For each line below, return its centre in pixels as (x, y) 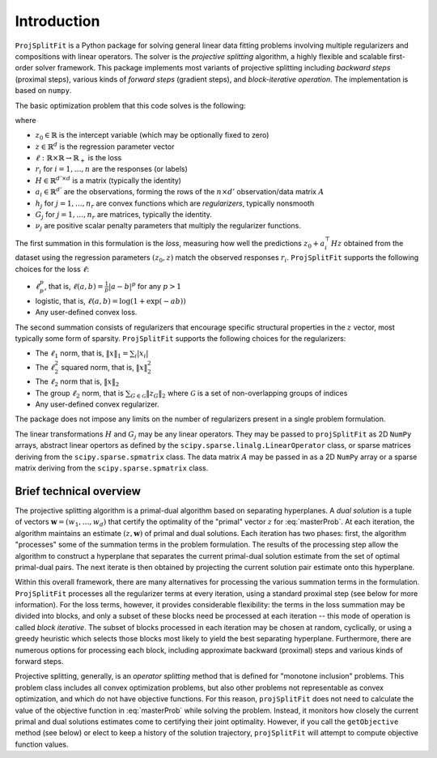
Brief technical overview (78, 491)
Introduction (57, 21)
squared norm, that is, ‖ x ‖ (104, 367)
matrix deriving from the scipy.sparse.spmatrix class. (112, 468)
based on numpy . (43, 91)
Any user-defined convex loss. (86, 313)
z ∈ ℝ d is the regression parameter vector (105, 146)
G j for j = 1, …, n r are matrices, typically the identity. (123, 215)
